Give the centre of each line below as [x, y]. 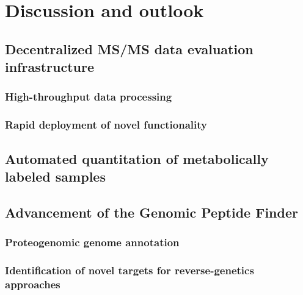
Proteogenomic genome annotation [92, 242]
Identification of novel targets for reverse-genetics [130, 270]
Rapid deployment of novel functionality [106, 125]
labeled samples [55, 176]
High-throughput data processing [89, 97]
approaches [33, 284]
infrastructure [50, 67]
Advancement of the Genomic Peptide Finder [151, 212]
